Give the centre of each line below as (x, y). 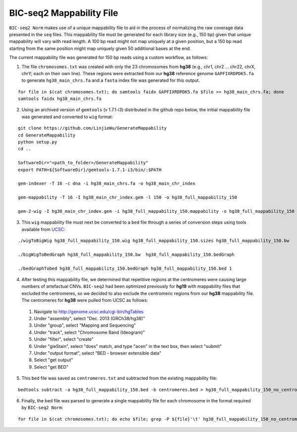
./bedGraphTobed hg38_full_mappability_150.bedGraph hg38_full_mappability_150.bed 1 (125, 268)
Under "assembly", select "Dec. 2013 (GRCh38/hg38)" (90, 318)
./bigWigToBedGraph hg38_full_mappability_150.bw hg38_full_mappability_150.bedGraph (126, 254)
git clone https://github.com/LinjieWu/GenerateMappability (92, 128)
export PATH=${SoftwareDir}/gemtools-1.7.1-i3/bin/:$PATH (90, 170)
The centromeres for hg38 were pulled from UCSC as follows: (85, 300)
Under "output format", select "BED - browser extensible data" (98, 353)
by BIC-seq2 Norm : (42, 408)
